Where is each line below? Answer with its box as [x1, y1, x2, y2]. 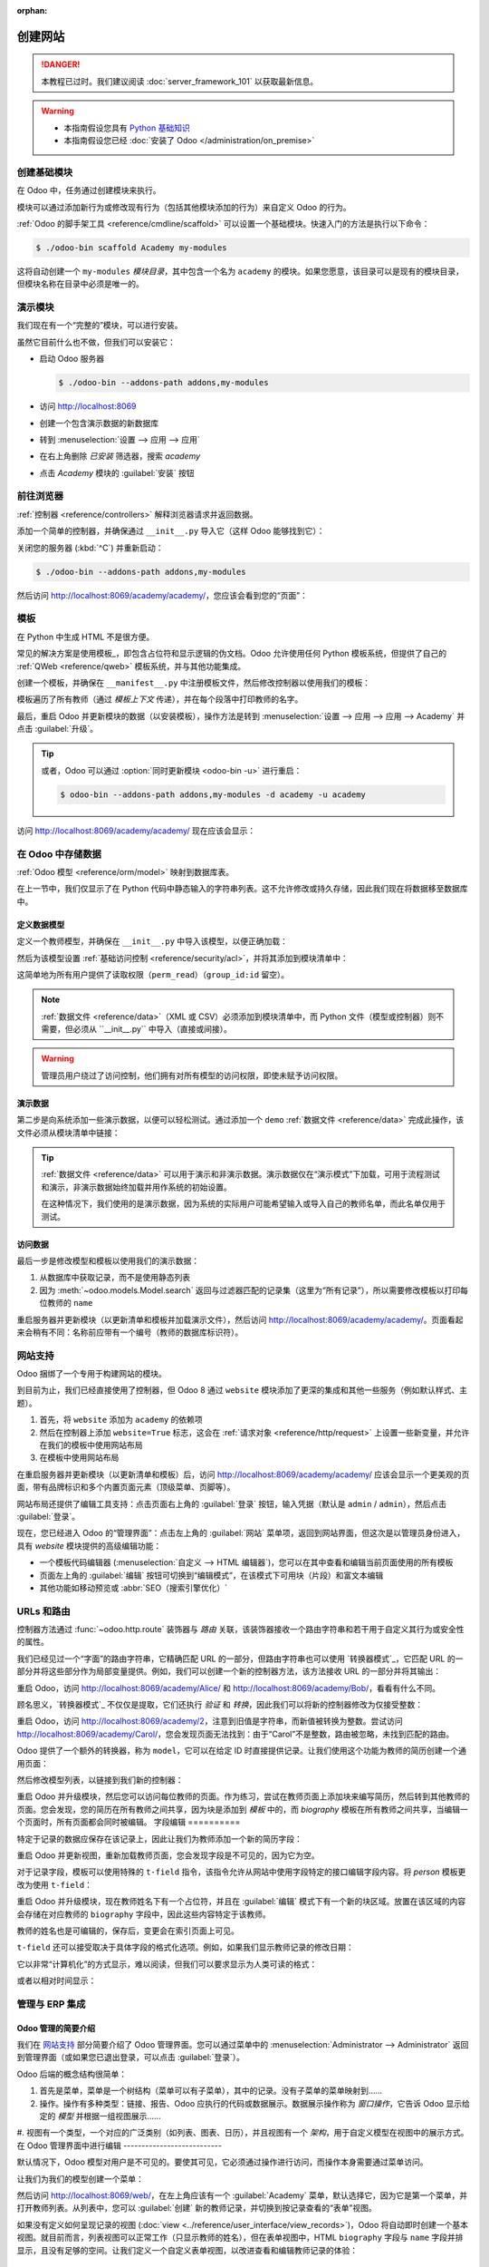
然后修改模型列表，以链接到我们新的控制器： [16, 1775, 184, 1785]
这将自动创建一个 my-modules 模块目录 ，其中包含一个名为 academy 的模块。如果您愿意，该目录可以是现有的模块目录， [16, 266, 465, 277]
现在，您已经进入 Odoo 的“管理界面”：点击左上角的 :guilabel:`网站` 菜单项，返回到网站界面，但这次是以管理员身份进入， [16, 1528, 465, 1539]
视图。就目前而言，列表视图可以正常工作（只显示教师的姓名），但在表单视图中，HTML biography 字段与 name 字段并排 [16, 2232, 464, 2243]
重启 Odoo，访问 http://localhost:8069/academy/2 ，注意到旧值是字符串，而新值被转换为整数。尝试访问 [16, 1716, 403, 1727]
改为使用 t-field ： [16, 1879, 92, 1890]
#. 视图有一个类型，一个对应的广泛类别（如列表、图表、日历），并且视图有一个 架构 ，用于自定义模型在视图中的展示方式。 [16, 2127, 469, 2138]
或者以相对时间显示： [16, 1975, 97, 1986]
